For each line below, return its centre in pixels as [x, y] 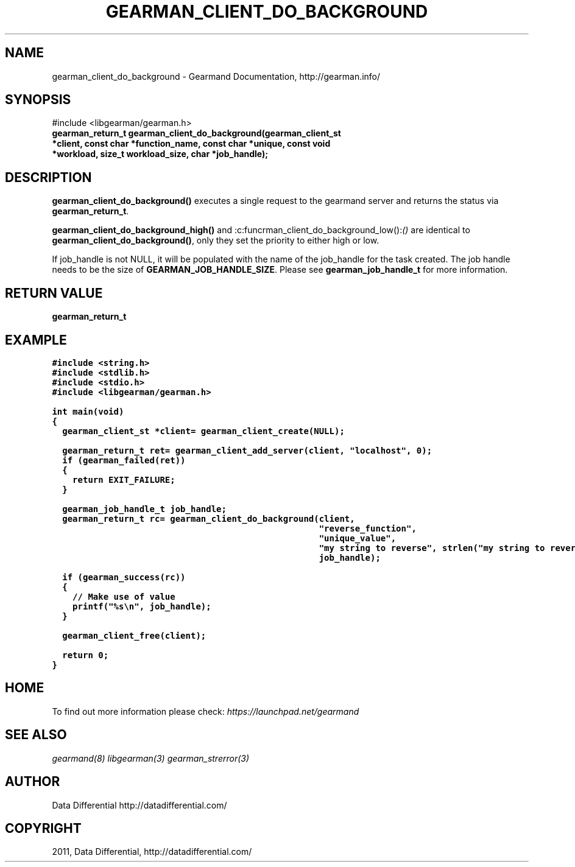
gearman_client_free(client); [134, 635]
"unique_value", [358, 538]
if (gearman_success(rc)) [124, 577]
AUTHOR [33, 782]
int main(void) [88, 411]
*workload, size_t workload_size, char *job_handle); [160, 154]
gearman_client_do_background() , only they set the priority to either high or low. [216, 240]
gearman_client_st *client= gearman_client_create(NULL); [203, 431]
